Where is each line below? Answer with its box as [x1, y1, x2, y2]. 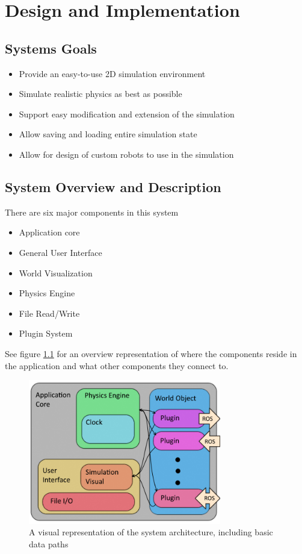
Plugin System [19, 327, 73, 340]
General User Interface [19, 246, 102, 258]
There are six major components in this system [5, 205, 179, 218]
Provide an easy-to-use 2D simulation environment [19, 67, 206, 79]
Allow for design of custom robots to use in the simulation [19, 148, 234, 160]
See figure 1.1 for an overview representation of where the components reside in [5, 347, 297, 359]
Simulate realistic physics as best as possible [19, 87, 182, 100]
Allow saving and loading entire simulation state [19, 128, 197, 140]
